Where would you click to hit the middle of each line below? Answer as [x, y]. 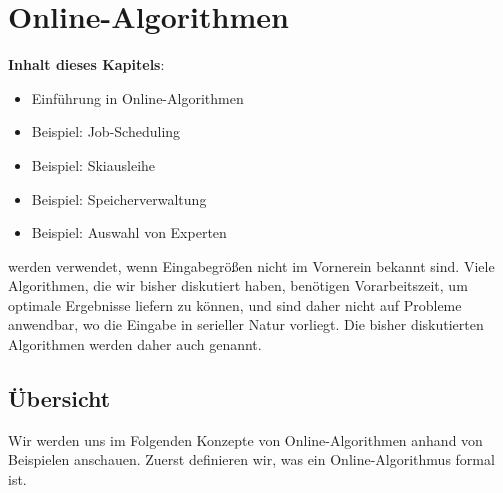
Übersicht [59, 398]
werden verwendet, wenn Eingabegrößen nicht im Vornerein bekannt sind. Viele [251, 265]
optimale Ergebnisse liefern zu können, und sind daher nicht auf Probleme [235, 304]
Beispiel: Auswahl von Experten [129, 232]
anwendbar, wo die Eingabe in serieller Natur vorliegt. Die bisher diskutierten [246, 324]
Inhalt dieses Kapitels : [86, 64]
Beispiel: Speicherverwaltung [119, 198]
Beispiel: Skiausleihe [93, 164]
